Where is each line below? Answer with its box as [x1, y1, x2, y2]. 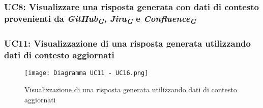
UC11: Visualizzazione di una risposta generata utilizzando [4, 37, 251, 50]
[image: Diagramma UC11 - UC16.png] [24, 69, 149, 77]
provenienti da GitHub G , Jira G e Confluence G [4, 12, 196, 26]
